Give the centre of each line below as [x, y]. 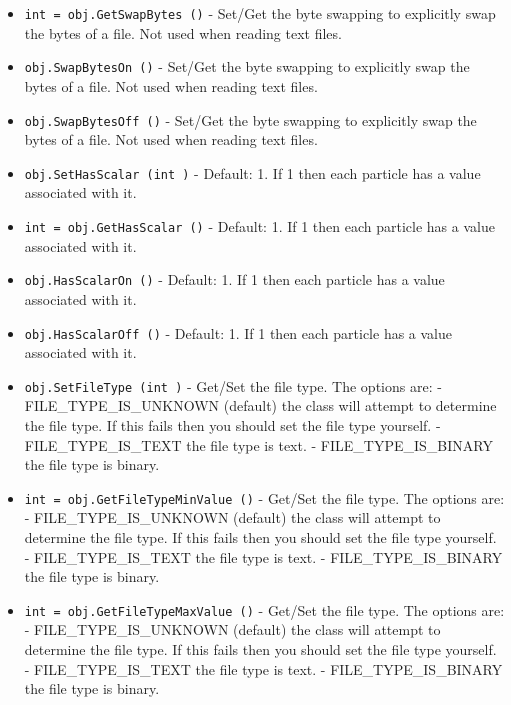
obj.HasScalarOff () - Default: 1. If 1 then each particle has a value [238, 332]
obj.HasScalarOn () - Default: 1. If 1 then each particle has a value [234, 279]
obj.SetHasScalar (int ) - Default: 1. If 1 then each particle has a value [252, 172]
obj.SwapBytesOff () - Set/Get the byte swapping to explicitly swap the [250, 119]
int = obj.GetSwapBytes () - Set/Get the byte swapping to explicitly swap [260, 13]
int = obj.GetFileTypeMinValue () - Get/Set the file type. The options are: [264, 497]
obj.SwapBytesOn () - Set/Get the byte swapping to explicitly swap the [247, 66]
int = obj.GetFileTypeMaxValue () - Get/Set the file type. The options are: [264, 609]
